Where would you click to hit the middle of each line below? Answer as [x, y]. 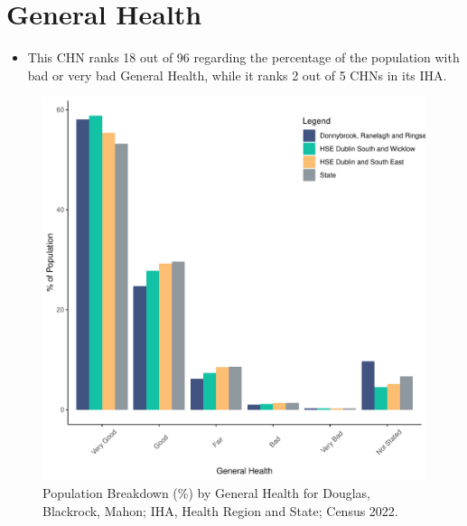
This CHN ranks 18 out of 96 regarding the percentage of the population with [243, 57]
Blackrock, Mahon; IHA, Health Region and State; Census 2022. [220, 510]
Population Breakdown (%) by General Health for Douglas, [206, 492]
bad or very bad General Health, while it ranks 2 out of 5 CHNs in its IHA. [237, 75]
